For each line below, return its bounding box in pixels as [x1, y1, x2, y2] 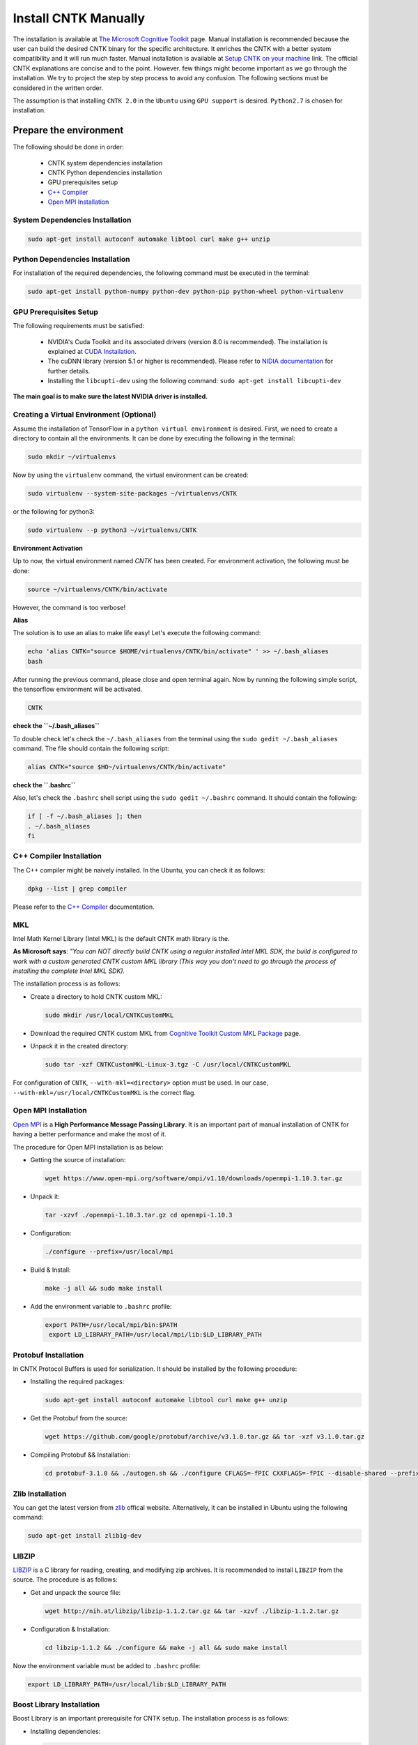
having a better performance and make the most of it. [13, 1130, 167, 1138]
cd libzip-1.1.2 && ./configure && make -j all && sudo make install [45, 1644, 288, 1651]
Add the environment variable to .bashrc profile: [30, 1302, 172, 1310]
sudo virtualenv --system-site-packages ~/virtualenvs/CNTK [27, 489, 238, 497]
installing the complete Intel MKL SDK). [13, 967, 125, 975]
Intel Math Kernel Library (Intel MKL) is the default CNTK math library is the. [13, 934, 230, 942]
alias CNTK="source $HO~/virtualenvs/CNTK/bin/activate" [27, 763, 226, 771]
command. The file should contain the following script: [13, 744, 170, 752]
